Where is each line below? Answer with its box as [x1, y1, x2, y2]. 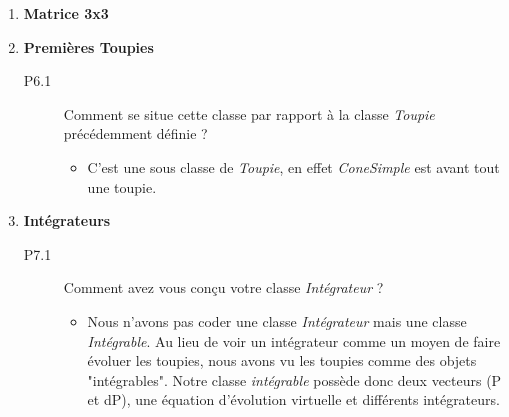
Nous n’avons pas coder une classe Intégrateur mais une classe [87, 310, 467, 331]
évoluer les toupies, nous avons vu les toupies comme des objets [87, 350, 477, 371]
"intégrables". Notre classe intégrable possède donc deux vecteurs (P [87, 369, 502, 390]
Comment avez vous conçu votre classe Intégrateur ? [63, 277, 384, 298]
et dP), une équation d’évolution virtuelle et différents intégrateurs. [87, 389, 500, 410]
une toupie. [87, 176, 157, 197]
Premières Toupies [23, 36, 154, 57]
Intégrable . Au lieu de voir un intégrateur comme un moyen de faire [87, 330, 501, 351]
